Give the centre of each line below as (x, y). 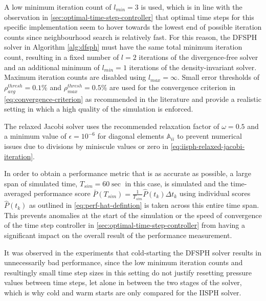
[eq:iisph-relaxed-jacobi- (208, 146)
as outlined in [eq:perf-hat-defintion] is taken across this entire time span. (144, 205)
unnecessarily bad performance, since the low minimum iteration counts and (124, 262)
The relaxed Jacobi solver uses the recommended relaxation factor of (112, 126)
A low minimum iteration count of (58, 7)
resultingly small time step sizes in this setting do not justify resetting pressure (128, 272)
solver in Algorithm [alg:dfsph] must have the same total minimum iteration (123, 47)
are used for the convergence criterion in (173, 87)
